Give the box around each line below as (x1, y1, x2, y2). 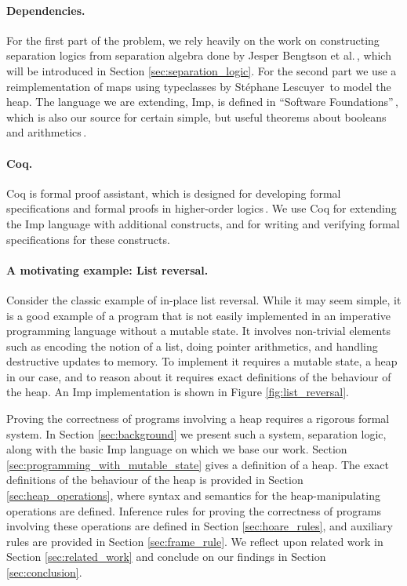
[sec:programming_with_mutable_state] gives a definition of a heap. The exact (6, 456, 389, 472)
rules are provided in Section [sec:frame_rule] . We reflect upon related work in (6, 533, 383, 549)
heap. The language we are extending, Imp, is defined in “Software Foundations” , (6, 93, 398, 110)
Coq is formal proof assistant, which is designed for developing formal (6, 184, 341, 201)
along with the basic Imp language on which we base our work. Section (6, 441, 347, 457)
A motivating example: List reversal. (6, 261, 209, 278)
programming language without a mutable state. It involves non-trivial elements (6, 322, 391, 339)
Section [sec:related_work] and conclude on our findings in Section (6, 548, 326, 565)
